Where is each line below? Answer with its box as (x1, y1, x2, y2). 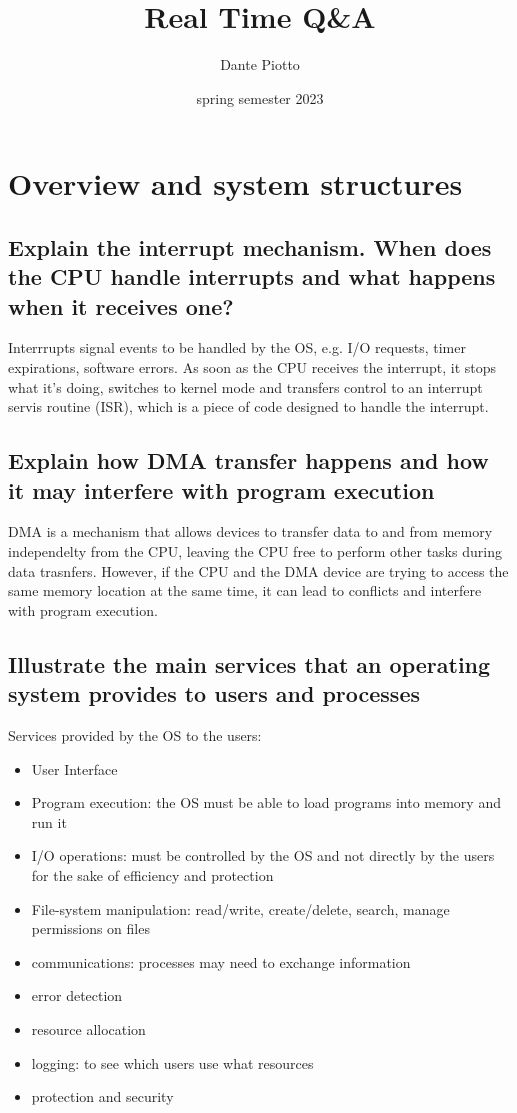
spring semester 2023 (196, 87, 324, 108)
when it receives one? (8, 290, 234, 321)
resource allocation (31, 1018, 146, 1039)
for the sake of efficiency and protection (31, 864, 274, 885)
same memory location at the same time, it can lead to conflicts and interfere (8, 580, 482, 601)
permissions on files (31, 918, 150, 939)
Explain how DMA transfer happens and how (8, 445, 489, 476)
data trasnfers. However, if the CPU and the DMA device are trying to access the (8, 560, 509, 581)
